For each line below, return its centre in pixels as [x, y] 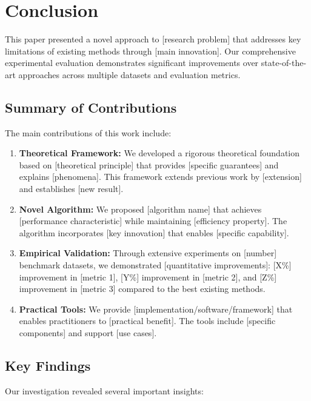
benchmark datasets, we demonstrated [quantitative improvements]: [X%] [155, 265]
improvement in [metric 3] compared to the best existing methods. [142, 289]
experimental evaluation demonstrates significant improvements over [132, 63]
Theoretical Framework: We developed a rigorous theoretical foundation [159, 153]
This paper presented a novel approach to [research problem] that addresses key [153, 39]
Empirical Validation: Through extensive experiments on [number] [148, 253]
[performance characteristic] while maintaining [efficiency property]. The [153, 221]
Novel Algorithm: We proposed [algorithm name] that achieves [140, 209]
